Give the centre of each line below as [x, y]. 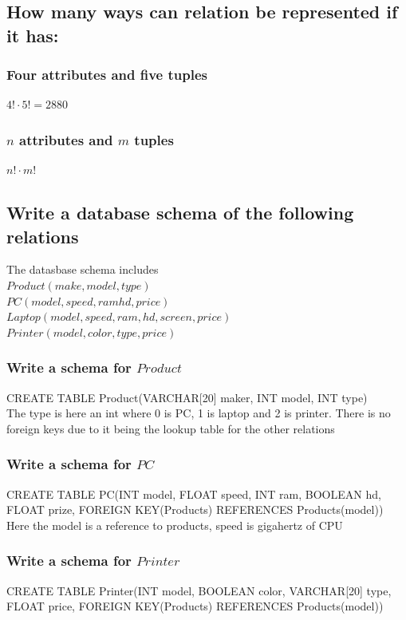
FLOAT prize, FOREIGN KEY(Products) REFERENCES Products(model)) [195, 509]
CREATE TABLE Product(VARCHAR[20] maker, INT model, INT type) [187, 397]
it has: [33, 35]
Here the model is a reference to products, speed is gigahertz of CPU [175, 525]
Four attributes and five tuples [107, 75]
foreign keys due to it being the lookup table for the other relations [171, 428]
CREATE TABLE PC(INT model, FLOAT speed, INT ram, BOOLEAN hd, [194, 494]
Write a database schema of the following [180, 213]
